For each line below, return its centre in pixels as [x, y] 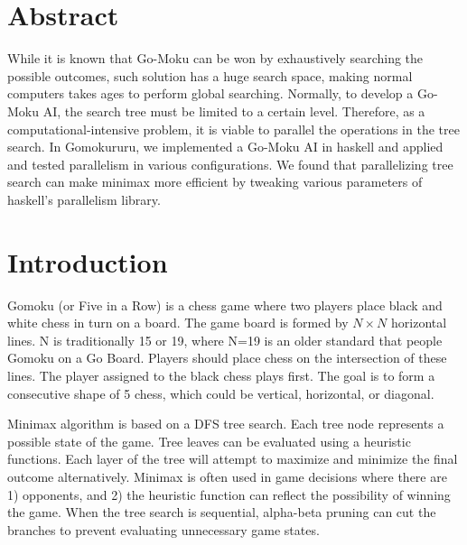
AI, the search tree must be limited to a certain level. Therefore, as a [234, 111]
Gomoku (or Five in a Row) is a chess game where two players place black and [225, 305]
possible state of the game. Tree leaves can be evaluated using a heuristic [209, 441]
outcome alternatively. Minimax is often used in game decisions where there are [227, 476]
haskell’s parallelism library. [84, 199]
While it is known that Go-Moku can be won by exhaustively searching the [215, 58]
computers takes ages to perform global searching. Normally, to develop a [210, 93]
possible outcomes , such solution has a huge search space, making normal [210, 75]
